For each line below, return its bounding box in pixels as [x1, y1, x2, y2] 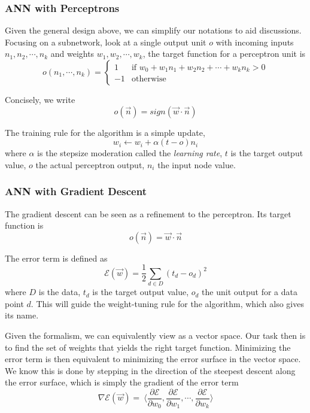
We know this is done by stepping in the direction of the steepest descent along [5, 364, 296, 376]
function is [5, 219, 44, 232]
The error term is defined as [5, 251, 108, 264]
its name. [5, 309, 39, 321]
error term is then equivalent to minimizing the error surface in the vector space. [5, 353, 301, 365]
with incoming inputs [215, 35, 294, 48]
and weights [50, 47, 95, 60]
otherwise [131, 75, 166, 84]
